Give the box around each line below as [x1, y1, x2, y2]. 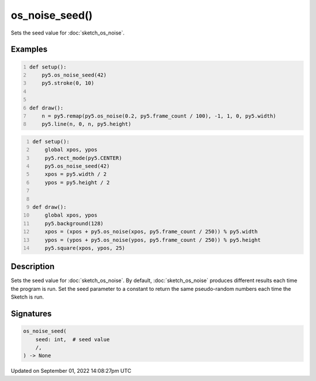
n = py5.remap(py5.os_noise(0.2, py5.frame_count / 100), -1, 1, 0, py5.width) [42, 112, 276, 119]
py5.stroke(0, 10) [42, 80, 95, 87]
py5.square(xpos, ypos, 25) [44, 245, 125, 251]
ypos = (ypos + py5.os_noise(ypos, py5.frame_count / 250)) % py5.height [44, 236, 261, 243]
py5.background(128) [44, 220, 104, 226]
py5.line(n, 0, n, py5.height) [42, 121, 132, 128]
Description [11, 262, 55, 272]
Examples [11, 44, 48, 54]
